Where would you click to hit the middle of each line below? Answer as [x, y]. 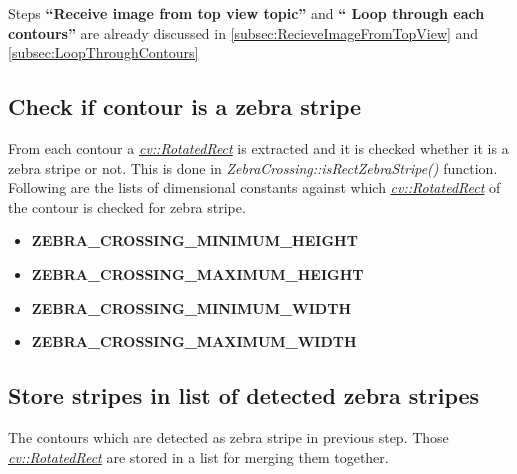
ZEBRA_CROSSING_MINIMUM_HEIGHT [194, 240]
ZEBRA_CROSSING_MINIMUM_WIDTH [191, 307]
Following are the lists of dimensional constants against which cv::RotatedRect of [254, 187]
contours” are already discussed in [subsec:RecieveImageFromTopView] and [243, 32]
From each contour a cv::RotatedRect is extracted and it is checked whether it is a [258, 147]
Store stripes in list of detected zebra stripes [244, 395]
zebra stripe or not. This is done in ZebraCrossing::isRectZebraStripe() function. [253, 167]
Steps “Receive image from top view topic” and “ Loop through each [246, 13]
